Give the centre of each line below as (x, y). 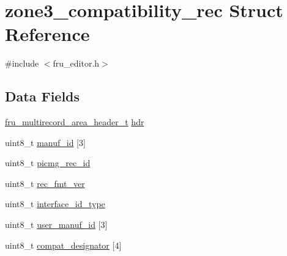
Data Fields (43, 96)
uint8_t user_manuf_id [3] (56, 225)
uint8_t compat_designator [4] (63, 245)
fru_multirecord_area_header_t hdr (75, 122)
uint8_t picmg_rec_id (48, 163)
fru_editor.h (76, 63)
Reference (47, 34)
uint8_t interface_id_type (55, 204)
